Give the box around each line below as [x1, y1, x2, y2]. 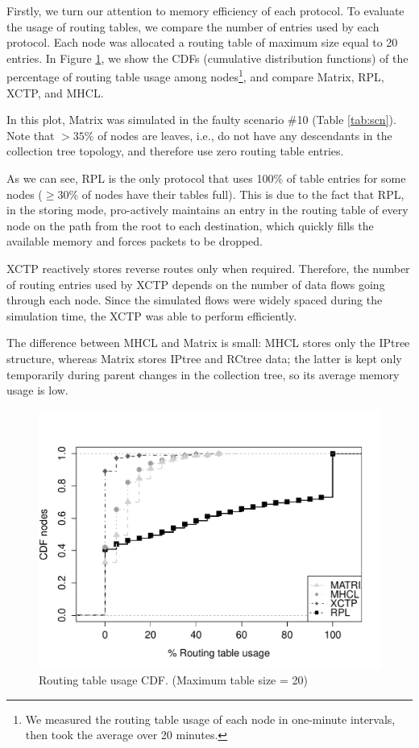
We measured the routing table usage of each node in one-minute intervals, [25, 710, 396, 727]
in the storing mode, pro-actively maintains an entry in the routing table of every [6, 201, 409, 218]
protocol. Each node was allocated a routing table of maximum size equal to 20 [6, 34, 398, 51]
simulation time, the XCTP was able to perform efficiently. [6, 307, 297, 324]
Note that [6, 126, 55, 143]
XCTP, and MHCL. [6, 84, 104, 101]
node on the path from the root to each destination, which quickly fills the [6, 217, 374, 233]
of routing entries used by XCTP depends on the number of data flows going [6, 275, 385, 292]
